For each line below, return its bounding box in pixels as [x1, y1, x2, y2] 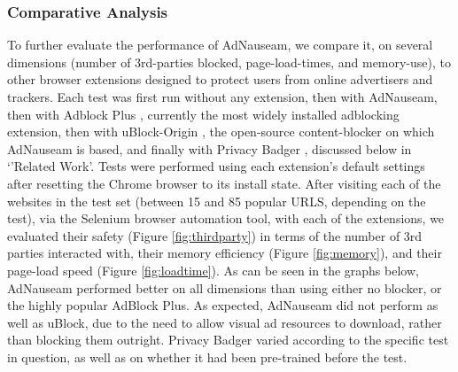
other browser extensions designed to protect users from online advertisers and [7, 70, 433, 89]
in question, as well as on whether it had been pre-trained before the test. [7, 347, 408, 366]
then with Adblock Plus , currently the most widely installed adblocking [7, 105, 400, 123]
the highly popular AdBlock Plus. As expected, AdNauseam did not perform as [7, 296, 439, 314]
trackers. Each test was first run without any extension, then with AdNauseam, [7, 88, 438, 105]
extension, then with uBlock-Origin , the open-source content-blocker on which [7, 122, 435, 141]
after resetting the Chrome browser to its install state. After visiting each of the [7, 174, 441, 192]
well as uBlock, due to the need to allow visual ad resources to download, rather [7, 313, 442, 331]
